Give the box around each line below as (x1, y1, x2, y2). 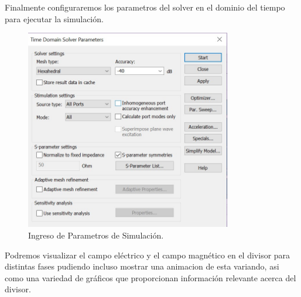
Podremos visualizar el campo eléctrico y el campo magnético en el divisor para (5, 248, 290, 261)
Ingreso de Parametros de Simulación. (28, 229, 164, 241)
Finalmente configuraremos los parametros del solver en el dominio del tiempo (5, 1, 285, 13)
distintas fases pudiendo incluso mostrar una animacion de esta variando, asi (5, 260, 279, 272)
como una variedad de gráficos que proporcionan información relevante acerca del (5, 271, 296, 284)
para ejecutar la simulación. (5, 12, 104, 25)
